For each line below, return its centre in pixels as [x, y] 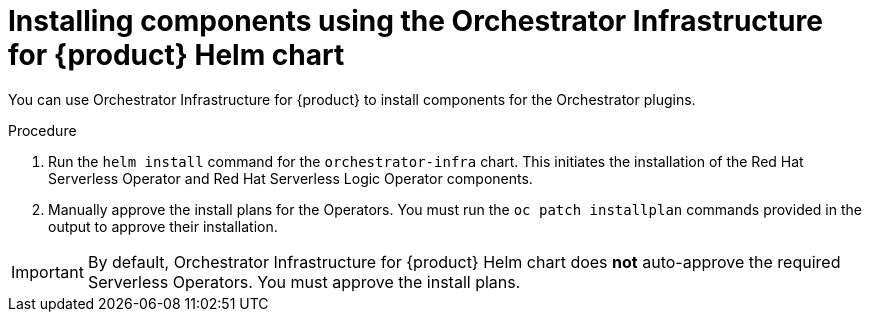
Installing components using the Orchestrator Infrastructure [415, 21]
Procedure [42, 130]
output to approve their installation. [163, 226]
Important [47, 271]
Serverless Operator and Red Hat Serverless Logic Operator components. [290, 178]
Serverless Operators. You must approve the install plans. [304, 281]
